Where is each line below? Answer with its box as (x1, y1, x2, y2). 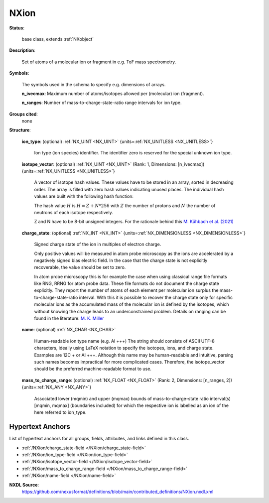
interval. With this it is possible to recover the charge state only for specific (79, 294, 233, 300)
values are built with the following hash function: (34, 193, 134, 199)
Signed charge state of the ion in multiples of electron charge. (34, 242, 161, 248)
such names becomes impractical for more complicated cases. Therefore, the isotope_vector (34, 359, 225, 365)
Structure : (9, 127, 31, 133)
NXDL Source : (9, 482, 39, 488)
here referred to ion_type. (34, 409, 87, 415)
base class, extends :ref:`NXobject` (21, 36, 94, 42)
